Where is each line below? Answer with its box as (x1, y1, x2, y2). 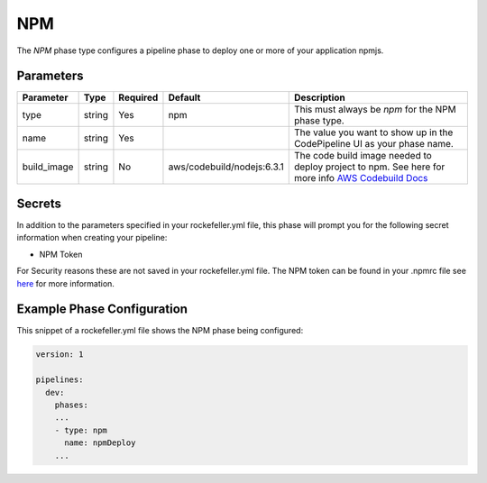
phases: (54, 399, 89, 410)
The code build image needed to (293, 150, 432, 162)
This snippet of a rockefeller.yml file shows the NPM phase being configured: (16, 325, 304, 336)
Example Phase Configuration (16, 302, 188, 317)
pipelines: (35, 375, 84, 385)
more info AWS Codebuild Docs (293, 172, 428, 185)
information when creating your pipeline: (16, 232, 168, 243)
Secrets (16, 196, 62, 211)
